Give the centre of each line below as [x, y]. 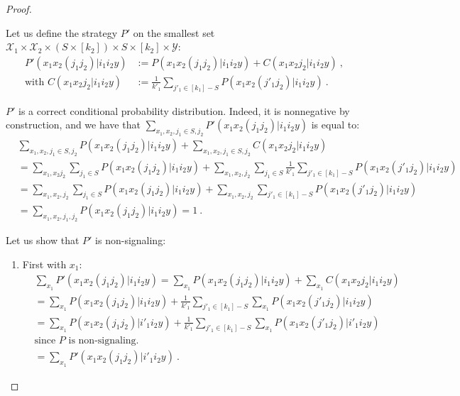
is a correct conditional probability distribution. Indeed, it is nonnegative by [184, 110]
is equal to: [335, 125]
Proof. [19, 9]
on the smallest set [174, 32]
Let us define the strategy [62, 32]
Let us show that [43, 240]
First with [44, 264]
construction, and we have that [73, 125]
